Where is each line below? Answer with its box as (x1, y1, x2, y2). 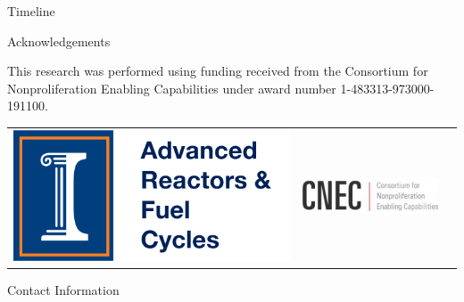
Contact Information (7, 280, 120, 298)
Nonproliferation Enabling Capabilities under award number (7, 78, 336, 97)
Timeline (7, 2, 55, 20)
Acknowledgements (7, 31, 111, 50)
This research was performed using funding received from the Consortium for (7, 61, 428, 80)
